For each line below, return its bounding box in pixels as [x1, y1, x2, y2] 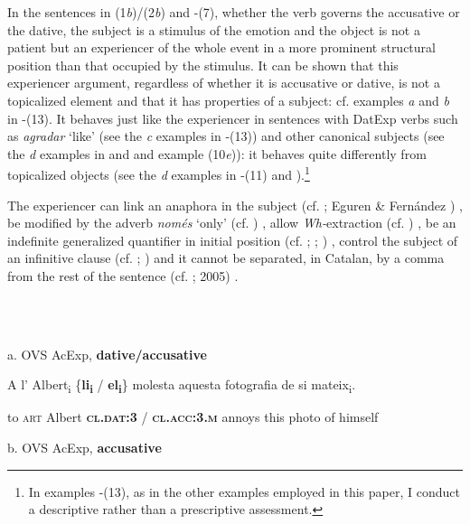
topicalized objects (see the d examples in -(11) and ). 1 [7, 163, 310, 183]
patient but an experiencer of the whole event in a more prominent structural [7, 38, 436, 57]
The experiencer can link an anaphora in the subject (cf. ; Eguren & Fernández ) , [7, 195, 463, 214]
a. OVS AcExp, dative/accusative [7, 344, 207, 363]
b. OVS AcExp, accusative [7, 438, 162, 457]
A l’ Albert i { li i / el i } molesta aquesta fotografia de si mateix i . [7, 375, 356, 397]
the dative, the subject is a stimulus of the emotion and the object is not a [7, 20, 420, 39]
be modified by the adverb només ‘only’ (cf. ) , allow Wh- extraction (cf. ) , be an [7, 213, 456, 232]
